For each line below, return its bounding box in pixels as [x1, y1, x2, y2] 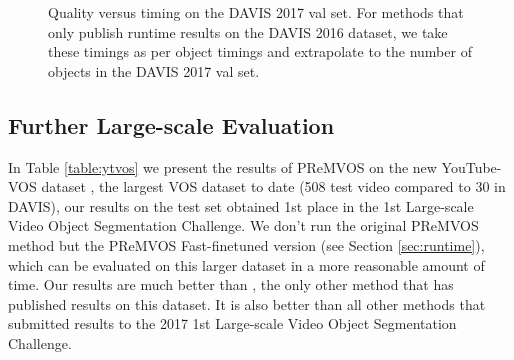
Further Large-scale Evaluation [8, 109, 335, 140]
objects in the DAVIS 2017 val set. [48, 60, 260, 81]
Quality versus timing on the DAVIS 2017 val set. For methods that [48, 2, 464, 22]
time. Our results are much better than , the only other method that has [8, 274, 454, 295]
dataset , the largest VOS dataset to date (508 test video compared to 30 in [41, 176, 506, 197]
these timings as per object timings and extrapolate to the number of [48, 41, 472, 62]
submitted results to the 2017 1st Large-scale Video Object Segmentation [8, 313, 457, 334]
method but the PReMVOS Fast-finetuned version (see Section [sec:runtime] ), [8, 234, 485, 255]
